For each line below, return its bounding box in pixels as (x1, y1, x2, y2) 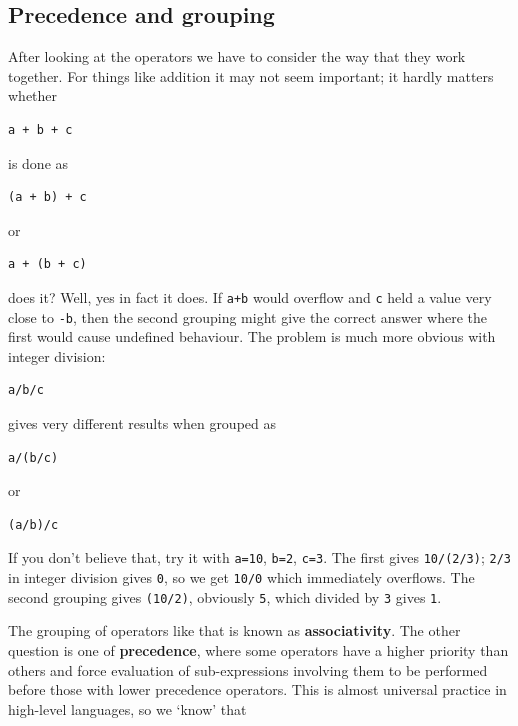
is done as (8, 152, 69, 173)
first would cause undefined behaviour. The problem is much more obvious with (8, 326, 496, 347)
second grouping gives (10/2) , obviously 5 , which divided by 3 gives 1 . (8, 586, 442, 607)
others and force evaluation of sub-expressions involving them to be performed (8, 659, 488, 680)
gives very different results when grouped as (8, 413, 277, 434)
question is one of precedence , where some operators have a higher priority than (8, 639, 509, 660)
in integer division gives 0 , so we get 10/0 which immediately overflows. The (8, 567, 475, 588)
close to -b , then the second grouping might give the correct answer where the (8, 306, 488, 327)
